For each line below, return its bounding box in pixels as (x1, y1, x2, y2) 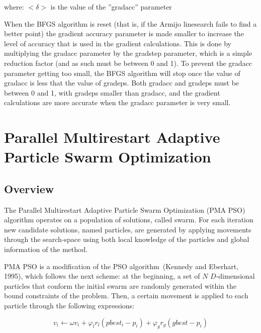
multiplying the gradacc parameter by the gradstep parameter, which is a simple (4, 48, 252, 58)
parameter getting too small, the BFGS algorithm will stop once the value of (4, 67, 240, 78)
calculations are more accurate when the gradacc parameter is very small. (4, 97, 231, 108)
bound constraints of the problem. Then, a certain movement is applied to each (4, 290, 248, 301)
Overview (4, 181, 54, 196)
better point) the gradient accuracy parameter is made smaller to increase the (4, 28, 244, 39)
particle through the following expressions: (4, 300, 134, 311)
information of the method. (4, 244, 88, 255)
